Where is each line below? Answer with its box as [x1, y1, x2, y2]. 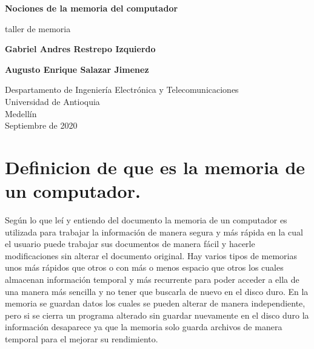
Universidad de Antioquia [5, 95, 100, 107]
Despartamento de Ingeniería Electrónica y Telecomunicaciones [5, 83, 239, 96]
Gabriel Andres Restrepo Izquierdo [5, 42, 156, 55]
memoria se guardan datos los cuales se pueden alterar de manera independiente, [5, 297, 306, 310]
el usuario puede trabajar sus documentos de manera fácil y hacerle [5, 237, 255, 250]
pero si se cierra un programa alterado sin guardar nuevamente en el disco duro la [5, 308, 309, 321]
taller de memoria [5, 22, 71, 35]
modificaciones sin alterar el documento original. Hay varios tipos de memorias [5, 249, 298, 262]
